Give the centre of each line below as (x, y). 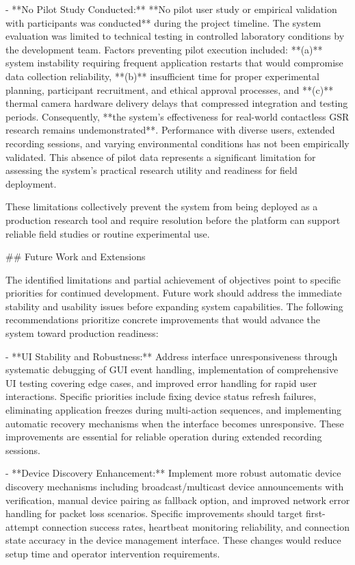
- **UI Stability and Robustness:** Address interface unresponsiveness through (172, 356)
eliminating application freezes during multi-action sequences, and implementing (174, 410)
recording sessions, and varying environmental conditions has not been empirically (177, 143)
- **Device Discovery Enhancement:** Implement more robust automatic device (173, 473)
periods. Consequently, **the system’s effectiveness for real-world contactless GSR (177, 116)
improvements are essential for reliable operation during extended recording (164, 437)
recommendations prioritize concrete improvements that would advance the (163, 319)
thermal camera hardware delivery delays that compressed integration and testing (177, 103)
